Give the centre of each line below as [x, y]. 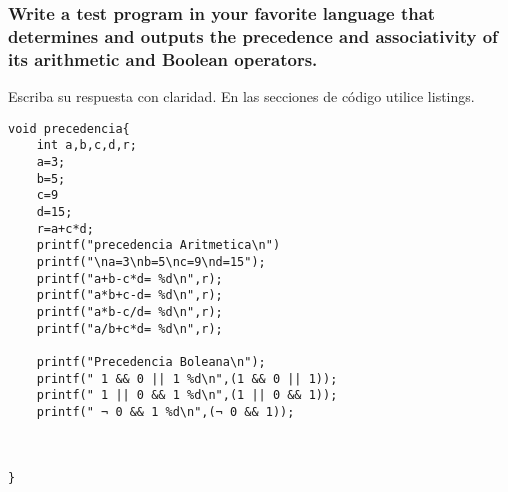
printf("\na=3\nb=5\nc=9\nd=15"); [151, 261]
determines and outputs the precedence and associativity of [253, 35]
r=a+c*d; [65, 228]
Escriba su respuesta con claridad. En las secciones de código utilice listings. [241, 96]
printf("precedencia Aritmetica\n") [158, 245]
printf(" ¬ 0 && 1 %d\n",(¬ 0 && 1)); [165, 411]
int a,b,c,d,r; [86, 145]
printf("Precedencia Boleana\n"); [151, 361]
